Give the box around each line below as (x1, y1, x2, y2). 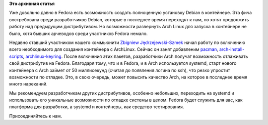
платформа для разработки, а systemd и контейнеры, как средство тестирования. (9, 104, 184, 110)
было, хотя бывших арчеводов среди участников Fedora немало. (9, 30, 148, 37)
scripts (9, 53, 23, 59)
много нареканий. (9, 81, 48, 87)
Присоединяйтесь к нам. (9, 113, 62, 119)
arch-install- (219, 46, 245, 52)
